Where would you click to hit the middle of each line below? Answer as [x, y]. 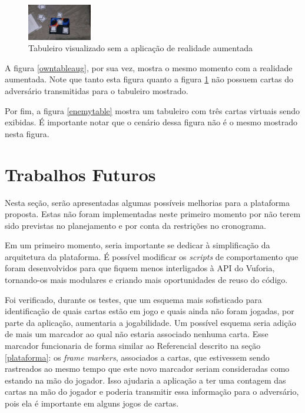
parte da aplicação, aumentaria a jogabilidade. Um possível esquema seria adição [150, 322]
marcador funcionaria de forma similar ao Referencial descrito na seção [133, 346]
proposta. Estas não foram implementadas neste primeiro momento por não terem [153, 214]
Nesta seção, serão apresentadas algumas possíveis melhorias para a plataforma [147, 202]
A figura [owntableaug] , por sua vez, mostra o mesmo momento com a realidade [149, 67]
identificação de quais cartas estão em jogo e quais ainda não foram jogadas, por [150, 311]
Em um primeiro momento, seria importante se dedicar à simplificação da [137, 245]
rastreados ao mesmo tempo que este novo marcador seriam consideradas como [147, 369]
